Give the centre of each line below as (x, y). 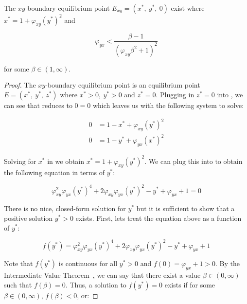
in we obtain (66, 161)
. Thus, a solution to (96, 284)
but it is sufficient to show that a (185, 208)
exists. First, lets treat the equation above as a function (159, 218)
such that (18, 284)
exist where (188, 8)
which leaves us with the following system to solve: (168, 105)
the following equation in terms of (54, 172)
